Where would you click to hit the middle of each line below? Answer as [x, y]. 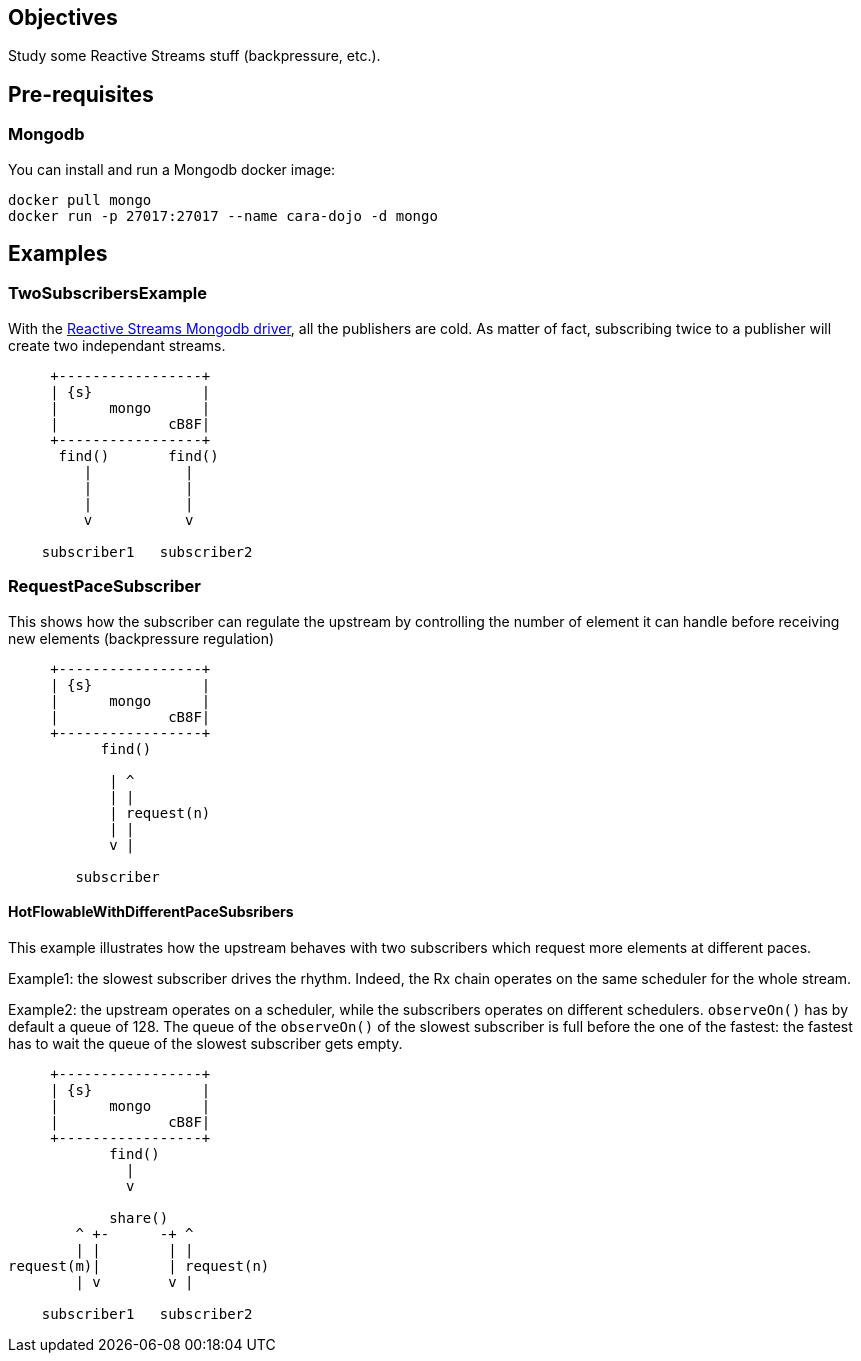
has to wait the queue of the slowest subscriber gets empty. [205, 1043]
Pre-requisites [81, 94]
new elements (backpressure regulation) [141, 638]
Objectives [63, 17]
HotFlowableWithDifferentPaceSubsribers [151, 912]
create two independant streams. [117, 345]
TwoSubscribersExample [107, 293]
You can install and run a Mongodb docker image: [172, 169]
